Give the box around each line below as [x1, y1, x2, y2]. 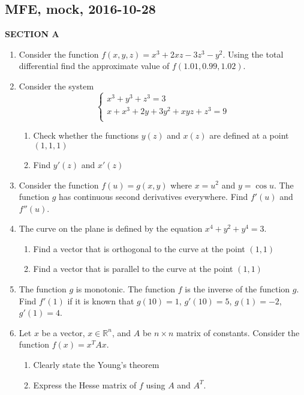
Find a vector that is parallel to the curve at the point [33, 262, 233, 275]
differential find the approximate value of [19, 59, 170, 72]
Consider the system [19, 79, 94, 92]
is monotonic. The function [76, 283, 176, 295]
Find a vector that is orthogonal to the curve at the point [33, 242, 245, 255]
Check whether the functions [33, 129, 139, 142]
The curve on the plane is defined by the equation [19, 222, 203, 235]
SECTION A [5, 28, 59, 40]
